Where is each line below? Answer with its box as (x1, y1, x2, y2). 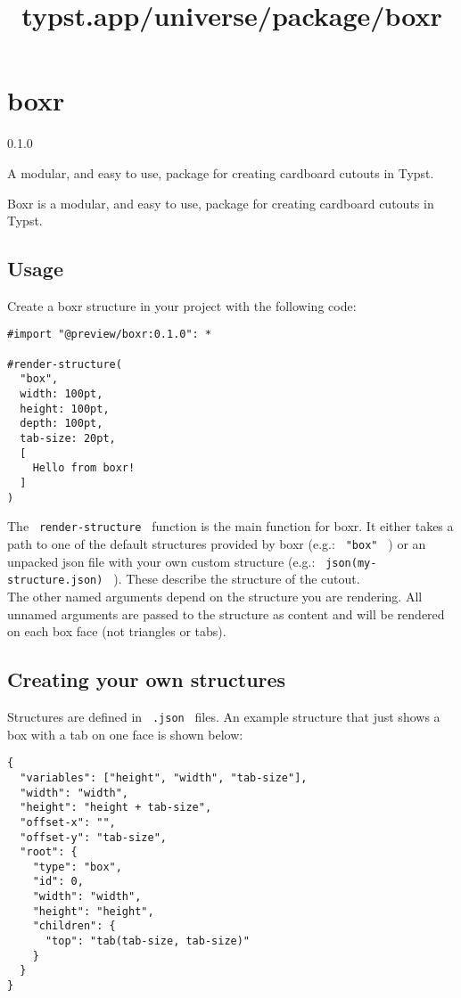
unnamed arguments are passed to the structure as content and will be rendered (7, 604, 445, 623)
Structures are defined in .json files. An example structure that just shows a (7, 707, 440, 725)
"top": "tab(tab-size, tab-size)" (45, 935, 251, 948)
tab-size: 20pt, (20, 432, 116, 446)
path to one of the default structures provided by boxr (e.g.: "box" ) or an (7, 535, 426, 553)
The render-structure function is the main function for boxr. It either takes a (7, 517, 454, 536)
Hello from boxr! (32, 462, 136, 475)
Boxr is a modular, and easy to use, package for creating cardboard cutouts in (7, 193, 434, 212)
